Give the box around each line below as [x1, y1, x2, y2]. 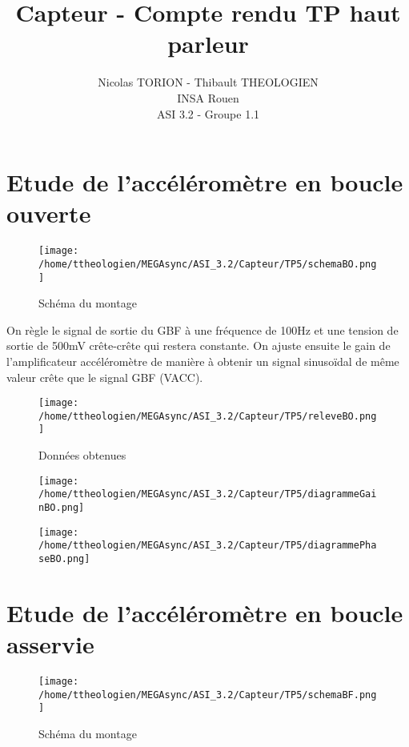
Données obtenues [38, 447, 126, 464]
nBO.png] [38, 502, 85, 514]
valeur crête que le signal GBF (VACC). [6, 368, 203, 385]
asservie [6, 628, 94, 661]
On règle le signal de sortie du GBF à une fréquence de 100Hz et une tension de [6, 321, 399, 338]
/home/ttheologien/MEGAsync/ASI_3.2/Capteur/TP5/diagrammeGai [38, 488, 377, 500]
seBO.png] [38, 553, 90, 564]
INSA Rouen [177, 89, 239, 106]
